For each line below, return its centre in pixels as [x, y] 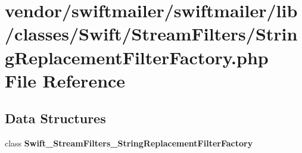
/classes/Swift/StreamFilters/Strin [151, 34]
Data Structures [55, 118]
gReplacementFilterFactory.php [137, 57]
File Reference [65, 80]
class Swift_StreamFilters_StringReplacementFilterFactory [129, 143]
